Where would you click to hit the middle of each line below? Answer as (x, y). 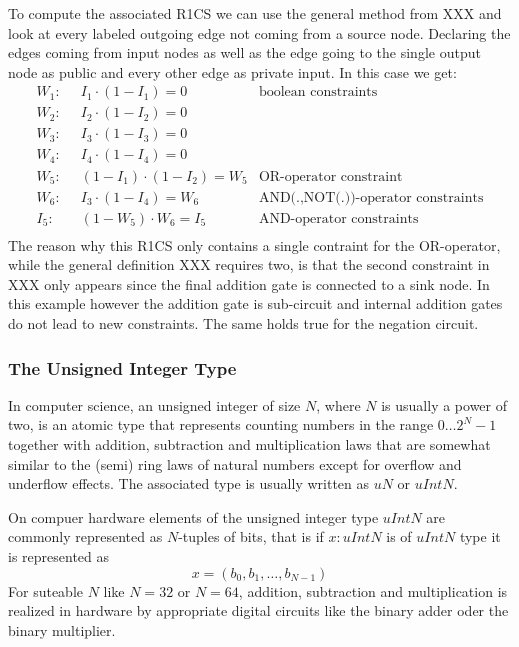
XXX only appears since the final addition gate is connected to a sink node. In (249, 283)
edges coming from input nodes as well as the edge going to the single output (244, 52)
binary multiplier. (62, 629)
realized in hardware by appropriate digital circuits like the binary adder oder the (258, 610)
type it (480, 536)
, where (338, 404)
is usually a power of (444, 404)
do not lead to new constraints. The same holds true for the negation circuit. (243, 323)
